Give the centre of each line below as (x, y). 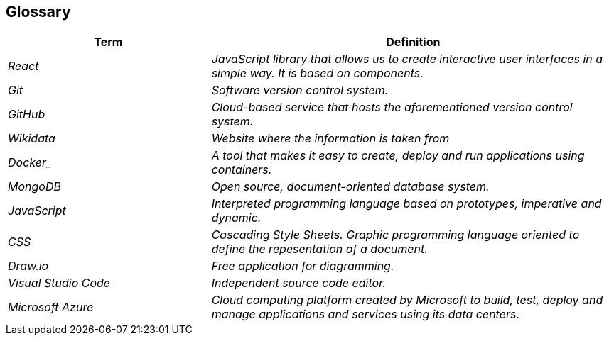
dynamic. (236, 218)
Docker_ (30, 163)
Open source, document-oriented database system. (350, 187)
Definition (413, 42)
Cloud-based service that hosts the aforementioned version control (392, 107)
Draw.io (28, 266)
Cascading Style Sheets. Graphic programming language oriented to (395, 235)
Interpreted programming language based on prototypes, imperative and (406, 204)
